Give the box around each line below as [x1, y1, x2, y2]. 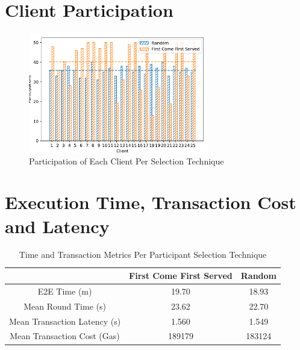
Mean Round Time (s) [23, 299, 106, 312]
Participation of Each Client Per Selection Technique [29, 154, 224, 167]
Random [240, 269, 277, 282]
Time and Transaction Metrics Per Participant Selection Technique [19, 248, 267, 261]
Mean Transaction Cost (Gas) [10, 330, 120, 342]
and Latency [5, 213, 110, 238]
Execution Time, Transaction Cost [5, 190, 296, 214]
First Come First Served [129, 269, 233, 282]
